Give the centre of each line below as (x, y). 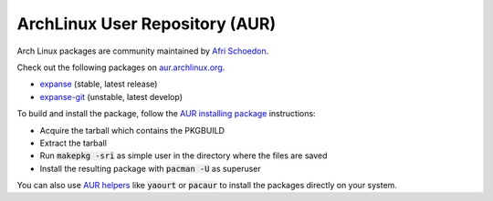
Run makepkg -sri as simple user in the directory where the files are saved (184, 156)
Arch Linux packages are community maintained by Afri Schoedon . (143, 51)
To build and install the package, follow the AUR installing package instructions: (166, 114)
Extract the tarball (73, 143)
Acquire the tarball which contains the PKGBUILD (132, 130)
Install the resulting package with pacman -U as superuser (151, 168)
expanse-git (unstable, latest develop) (111, 96)
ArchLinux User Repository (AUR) (147, 24)
